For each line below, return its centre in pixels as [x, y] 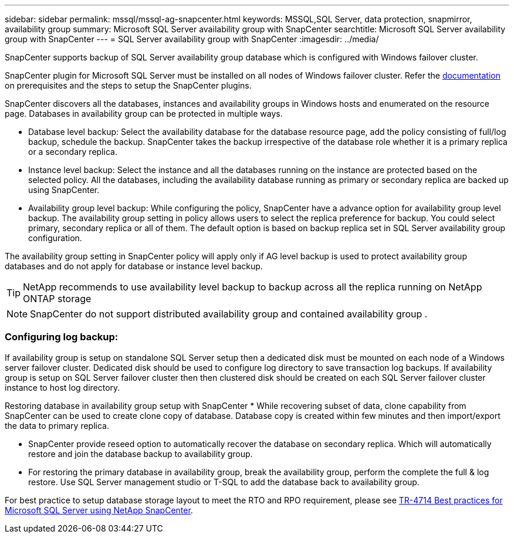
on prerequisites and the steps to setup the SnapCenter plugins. [128, 85]
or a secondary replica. [73, 152]
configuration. [55, 238]
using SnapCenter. [64, 190]
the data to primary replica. [57, 425]
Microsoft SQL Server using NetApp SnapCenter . [99, 510]
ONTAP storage [57, 299]
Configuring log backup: [62, 337]
